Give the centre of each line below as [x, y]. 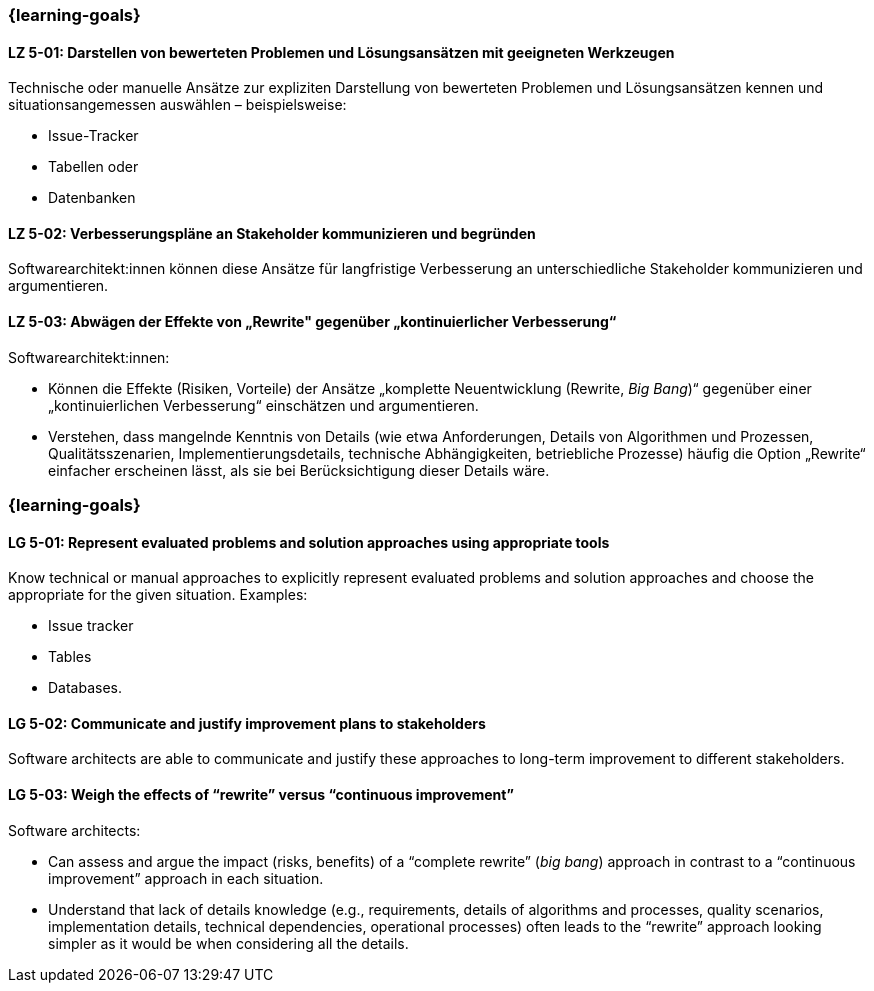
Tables [70, 657]
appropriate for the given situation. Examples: [158, 595]
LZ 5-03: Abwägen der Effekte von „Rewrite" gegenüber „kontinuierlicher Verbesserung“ [312, 322]
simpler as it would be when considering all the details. [228, 943]
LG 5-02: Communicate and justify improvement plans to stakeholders [247, 723]
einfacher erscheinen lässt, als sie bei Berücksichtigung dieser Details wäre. [299, 470]
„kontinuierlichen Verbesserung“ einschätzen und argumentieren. [263, 405]
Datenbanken [92, 198]
